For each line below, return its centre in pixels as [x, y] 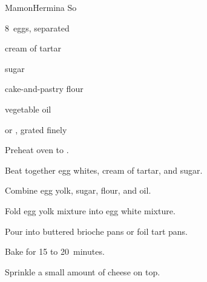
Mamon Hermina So [41, 7]
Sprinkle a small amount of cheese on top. [83, 271]
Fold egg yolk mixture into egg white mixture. [90, 210]
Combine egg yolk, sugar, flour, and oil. [78, 190]
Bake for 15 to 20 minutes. [55, 251]
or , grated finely [36, 129]
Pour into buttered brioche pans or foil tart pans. [96, 231]
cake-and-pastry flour [44, 89]
